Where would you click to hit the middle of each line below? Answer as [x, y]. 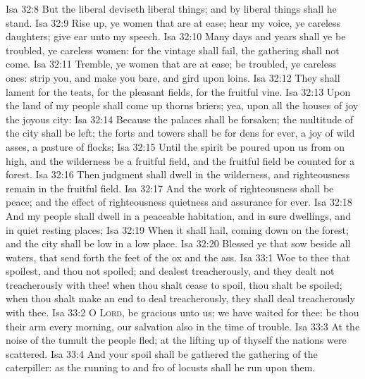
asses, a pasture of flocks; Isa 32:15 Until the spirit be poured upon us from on [175, 146]
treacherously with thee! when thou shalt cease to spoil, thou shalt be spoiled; [174, 284]
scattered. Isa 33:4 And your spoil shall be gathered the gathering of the [162, 353]
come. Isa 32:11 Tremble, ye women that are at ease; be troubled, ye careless [171, 64]
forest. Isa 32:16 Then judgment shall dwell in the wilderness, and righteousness [178, 174]
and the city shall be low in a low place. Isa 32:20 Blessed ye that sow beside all [178, 243]
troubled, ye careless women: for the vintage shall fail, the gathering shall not [173, 50]
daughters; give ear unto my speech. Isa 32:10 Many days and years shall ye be [176, 36]
